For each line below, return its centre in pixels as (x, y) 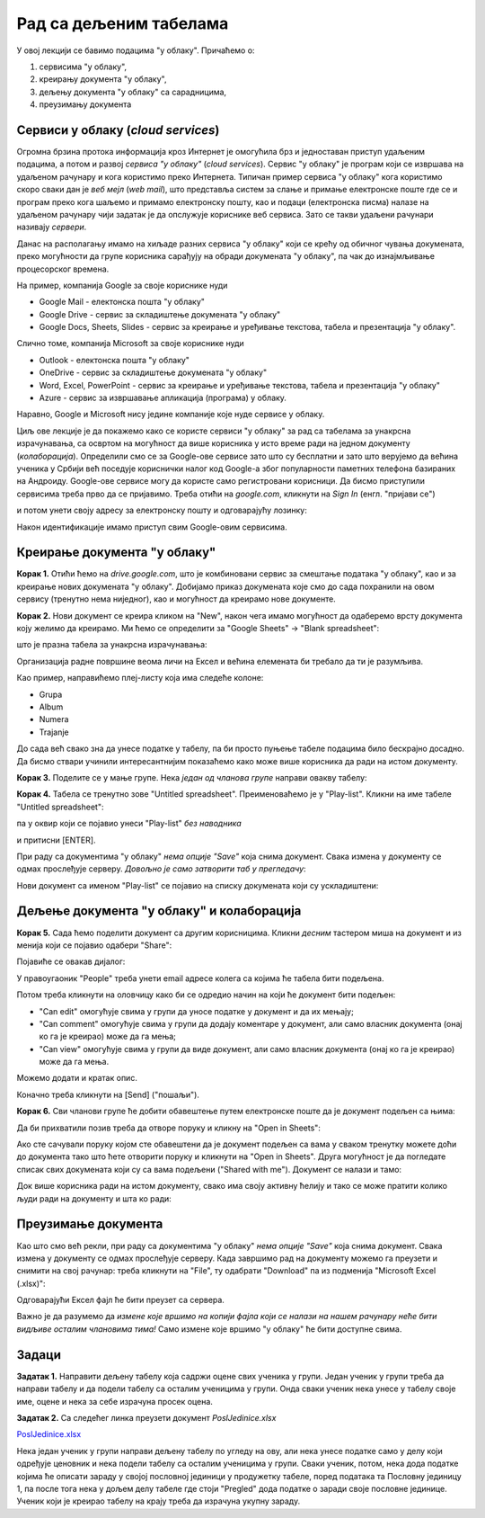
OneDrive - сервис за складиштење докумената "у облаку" (153, 372)
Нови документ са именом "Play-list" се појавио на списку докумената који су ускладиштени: (198, 885)
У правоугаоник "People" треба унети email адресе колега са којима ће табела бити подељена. (200, 978)
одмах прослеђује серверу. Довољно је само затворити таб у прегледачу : (161, 869)
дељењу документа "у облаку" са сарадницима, (133, 92)
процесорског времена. (63, 269)
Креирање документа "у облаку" (116, 553)
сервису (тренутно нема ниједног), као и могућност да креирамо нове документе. (176, 599)
